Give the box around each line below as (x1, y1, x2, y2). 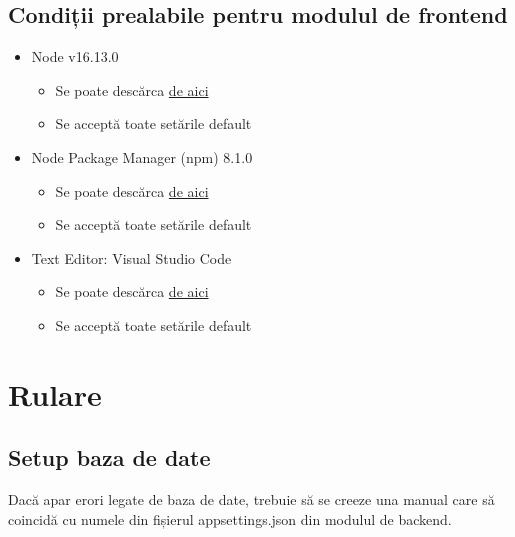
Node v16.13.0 (31, 46, 119, 67)
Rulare (8, 373, 102, 414)
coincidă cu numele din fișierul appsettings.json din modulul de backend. (8, 508, 452, 529)
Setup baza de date (8, 442, 211, 473)
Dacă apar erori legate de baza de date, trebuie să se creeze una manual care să (8, 489, 495, 510)
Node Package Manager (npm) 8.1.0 (31, 146, 253, 167)
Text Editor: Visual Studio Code (31, 247, 232, 268)
